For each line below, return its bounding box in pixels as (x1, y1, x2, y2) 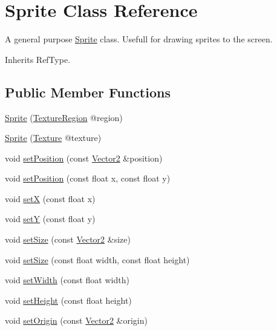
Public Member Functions (5, 82, 171, 101)
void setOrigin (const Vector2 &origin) (5, 314, 148, 327)
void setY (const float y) (5, 212, 96, 225)
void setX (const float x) (5, 192, 96, 205)
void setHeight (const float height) (5, 293, 132, 306)
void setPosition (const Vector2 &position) (5, 151, 163, 164)
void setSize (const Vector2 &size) (5, 233, 131, 246)
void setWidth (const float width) (5, 274, 129, 286)
